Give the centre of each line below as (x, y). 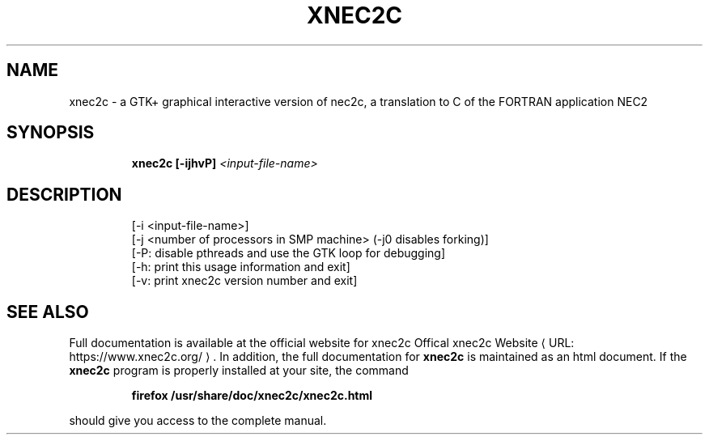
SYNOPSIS (51, 133)
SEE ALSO (48, 312)
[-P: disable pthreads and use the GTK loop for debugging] (289, 253)
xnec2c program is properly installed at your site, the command (239, 371)
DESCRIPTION (64, 194)
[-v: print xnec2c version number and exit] (244, 281)
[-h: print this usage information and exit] (241, 267)
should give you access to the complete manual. (198, 421)
